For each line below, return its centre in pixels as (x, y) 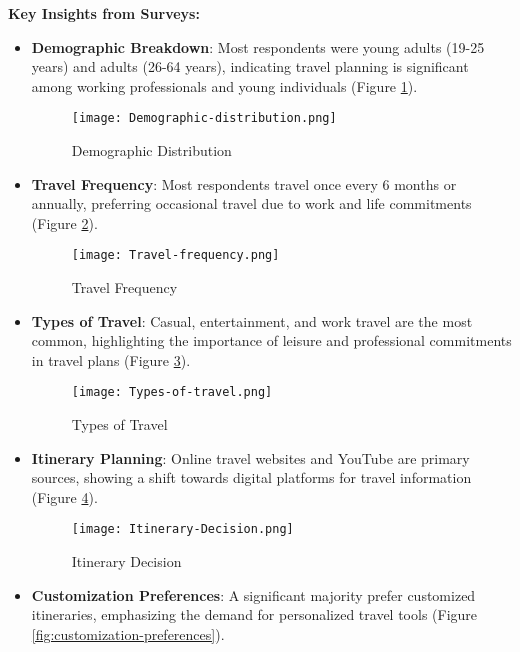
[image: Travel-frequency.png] (175, 255)
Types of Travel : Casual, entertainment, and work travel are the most (252, 320)
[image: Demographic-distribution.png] (204, 118)
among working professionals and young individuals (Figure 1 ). (224, 85)
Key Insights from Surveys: (104, 13)
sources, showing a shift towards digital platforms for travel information (251, 477)
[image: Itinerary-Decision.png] (182, 529)
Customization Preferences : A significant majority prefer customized (253, 594)
